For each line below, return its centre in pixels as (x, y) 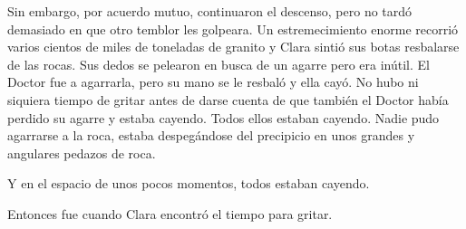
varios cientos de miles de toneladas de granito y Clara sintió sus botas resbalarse (233, 47)
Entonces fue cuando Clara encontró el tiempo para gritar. (170, 213)
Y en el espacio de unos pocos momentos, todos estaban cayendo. (189, 183)
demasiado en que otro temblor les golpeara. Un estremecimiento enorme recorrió (233, 29)
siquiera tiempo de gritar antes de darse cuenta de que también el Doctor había (228, 99)
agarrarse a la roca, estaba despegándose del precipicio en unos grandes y (211, 135)
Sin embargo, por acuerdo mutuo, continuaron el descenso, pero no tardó (210, 11)
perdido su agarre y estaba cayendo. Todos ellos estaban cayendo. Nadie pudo (223, 117)
